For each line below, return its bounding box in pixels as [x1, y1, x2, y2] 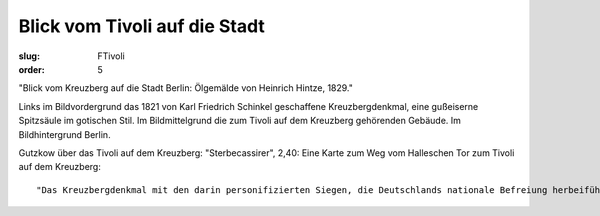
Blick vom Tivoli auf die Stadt [18, 15, 265, 37]
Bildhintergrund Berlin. [18, 128, 111, 140]
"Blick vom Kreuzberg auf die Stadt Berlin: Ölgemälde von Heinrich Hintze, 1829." [18, 82, 354, 94]
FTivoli [97, 50, 125, 62]
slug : [18, 50, 40, 62]
